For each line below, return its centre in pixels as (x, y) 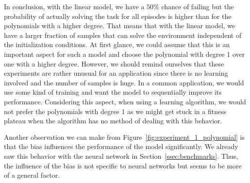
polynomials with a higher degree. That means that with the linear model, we (120, 25)
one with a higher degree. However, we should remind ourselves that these (114, 63)
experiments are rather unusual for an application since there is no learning (116, 73)
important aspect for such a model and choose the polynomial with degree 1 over (125, 54)
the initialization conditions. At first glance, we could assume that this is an (117, 44)
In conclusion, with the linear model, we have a (74, 6)
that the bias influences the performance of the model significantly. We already (121, 146)
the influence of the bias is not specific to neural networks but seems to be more (123, 165)
